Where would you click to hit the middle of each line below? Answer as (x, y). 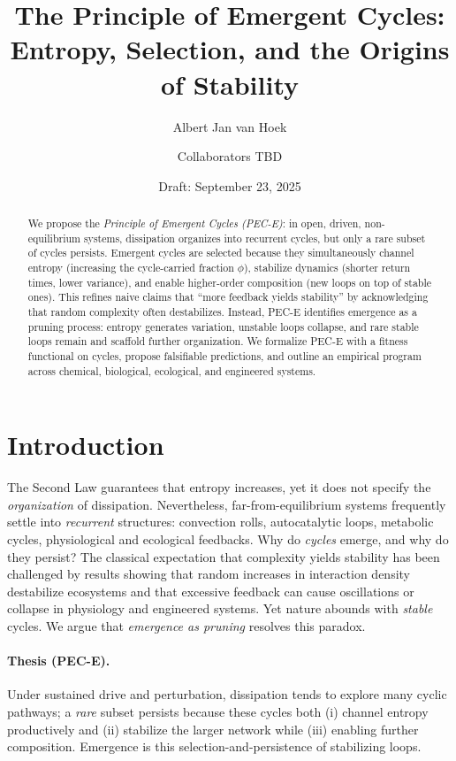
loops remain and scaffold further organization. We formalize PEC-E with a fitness (218, 341)
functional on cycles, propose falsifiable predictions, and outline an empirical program (224, 355)
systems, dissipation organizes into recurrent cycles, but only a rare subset (255, 238)
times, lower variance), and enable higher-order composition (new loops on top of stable (230, 282)
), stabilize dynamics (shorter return (327, 268)
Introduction (86, 445)
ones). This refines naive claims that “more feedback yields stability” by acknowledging (228, 297)
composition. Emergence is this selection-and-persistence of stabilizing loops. (214, 746)
